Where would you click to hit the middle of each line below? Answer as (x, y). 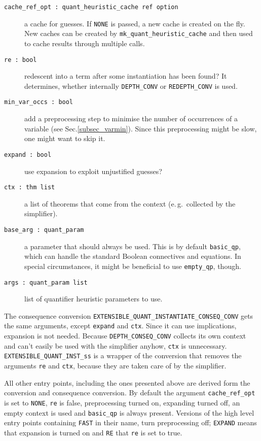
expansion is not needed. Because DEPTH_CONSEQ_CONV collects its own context (125, 336)
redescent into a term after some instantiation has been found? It (126, 76)
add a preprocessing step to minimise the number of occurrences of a (131, 118)
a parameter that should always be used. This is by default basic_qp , (133, 246)
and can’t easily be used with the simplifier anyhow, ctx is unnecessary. (116, 345)
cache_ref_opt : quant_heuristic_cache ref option (91, 7)
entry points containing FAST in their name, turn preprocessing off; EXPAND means (130, 422)
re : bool (21, 60)
